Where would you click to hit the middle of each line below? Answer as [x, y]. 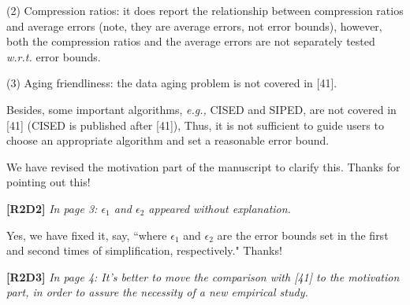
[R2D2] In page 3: [52, 208]
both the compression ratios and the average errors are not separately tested [191, 41]
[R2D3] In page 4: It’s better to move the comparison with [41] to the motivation [203, 276]
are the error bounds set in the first [303, 235]
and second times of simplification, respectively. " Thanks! [144, 250]
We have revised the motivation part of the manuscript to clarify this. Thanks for [203, 166]
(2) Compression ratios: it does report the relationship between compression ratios [205, 10]
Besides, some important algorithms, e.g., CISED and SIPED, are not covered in [201, 109]
